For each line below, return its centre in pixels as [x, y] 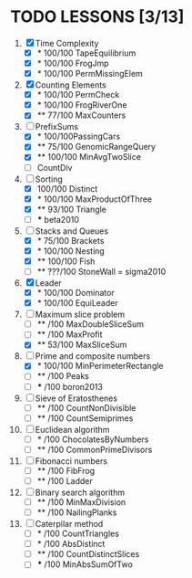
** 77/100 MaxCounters [81, 115]
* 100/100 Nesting [71, 251]
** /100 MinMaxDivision [81, 502]
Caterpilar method [69, 524]
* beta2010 [58, 219]
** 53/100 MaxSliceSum [82, 345]
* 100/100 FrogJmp [73, 63]
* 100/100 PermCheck [78, 95]
